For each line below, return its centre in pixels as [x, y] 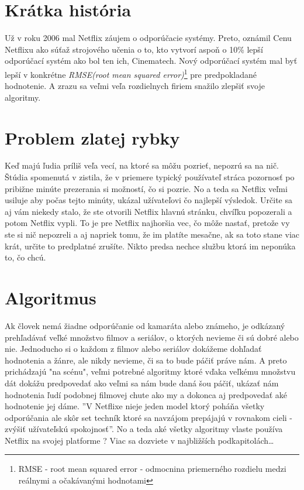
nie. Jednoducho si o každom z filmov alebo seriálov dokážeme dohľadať [133, 349]
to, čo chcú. [25, 257]
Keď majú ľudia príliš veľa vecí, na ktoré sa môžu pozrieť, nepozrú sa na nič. [142, 165]
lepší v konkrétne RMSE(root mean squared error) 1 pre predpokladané [131, 73]
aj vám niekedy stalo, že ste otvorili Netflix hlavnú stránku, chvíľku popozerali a [148, 211]
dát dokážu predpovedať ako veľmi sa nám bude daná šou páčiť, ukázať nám [142, 383]
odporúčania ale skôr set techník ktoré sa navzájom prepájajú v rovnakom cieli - [148, 417]
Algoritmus [51, 297]
